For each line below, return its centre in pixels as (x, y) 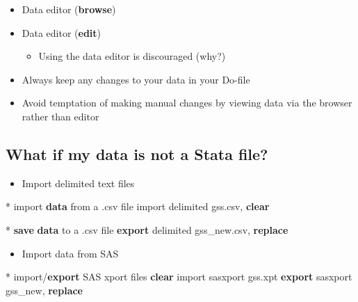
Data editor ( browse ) (69, 9)
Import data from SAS (70, 253)
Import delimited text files (78, 183)
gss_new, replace (44, 290)
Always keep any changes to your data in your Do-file (136, 79)
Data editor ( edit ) (62, 32)
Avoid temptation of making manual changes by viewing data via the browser (187, 103)
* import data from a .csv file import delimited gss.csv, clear (138, 206)
